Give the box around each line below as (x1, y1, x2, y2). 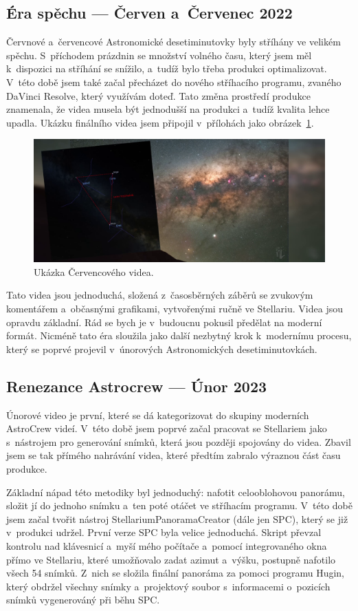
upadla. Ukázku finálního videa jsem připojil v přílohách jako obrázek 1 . (6, 115, 314, 129)
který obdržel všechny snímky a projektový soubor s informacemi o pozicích (6, 579, 331, 593)
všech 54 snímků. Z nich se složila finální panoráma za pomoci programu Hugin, (6, 566, 344, 580)
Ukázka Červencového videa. (34, 264, 154, 279)
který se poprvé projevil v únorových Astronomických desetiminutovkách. (6, 341, 317, 356)
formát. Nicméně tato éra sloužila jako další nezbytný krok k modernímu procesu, (6, 328, 352, 343)
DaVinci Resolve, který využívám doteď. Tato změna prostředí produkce (6, 88, 311, 103)
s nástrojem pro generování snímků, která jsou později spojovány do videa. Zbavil (6, 434, 351, 449)
